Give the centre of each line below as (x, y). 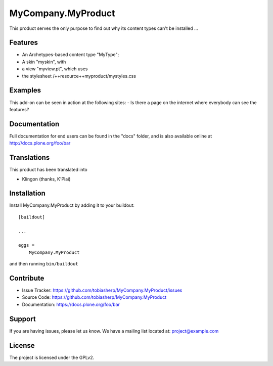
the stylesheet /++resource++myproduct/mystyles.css (79, 76)
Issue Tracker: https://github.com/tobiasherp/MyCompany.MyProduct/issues (102, 290)
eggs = (27, 245)
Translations (30, 157)
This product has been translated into (49, 170)
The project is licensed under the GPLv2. (52, 357)
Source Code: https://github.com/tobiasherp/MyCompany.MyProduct (94, 297)
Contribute (27, 278)
